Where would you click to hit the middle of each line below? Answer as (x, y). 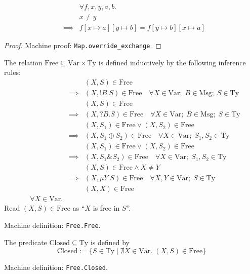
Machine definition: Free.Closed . (56, 267)
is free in (106, 208)
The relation (23, 62)
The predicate (26, 242)
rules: (12, 72)
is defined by (110, 242)
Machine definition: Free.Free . (52, 225)
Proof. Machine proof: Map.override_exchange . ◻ (83, 45)
